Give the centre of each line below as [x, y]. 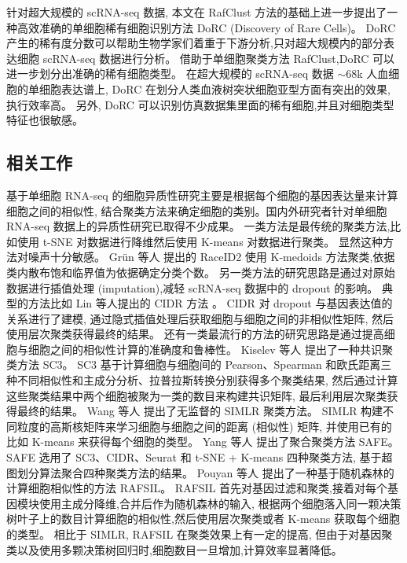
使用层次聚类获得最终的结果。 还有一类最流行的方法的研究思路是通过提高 [195, 334]
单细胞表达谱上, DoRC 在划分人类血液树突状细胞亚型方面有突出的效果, [209, 88]
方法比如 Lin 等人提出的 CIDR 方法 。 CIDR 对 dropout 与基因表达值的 [210, 303]
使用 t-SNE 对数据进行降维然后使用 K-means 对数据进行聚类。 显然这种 [200, 241]
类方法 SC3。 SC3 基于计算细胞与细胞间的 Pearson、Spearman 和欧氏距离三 [199, 364]
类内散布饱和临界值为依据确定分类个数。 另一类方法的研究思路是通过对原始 [201, 272]
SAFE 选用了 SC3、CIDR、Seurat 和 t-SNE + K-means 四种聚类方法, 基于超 [200, 457]
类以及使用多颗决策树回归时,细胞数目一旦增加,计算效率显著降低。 [174, 549]
